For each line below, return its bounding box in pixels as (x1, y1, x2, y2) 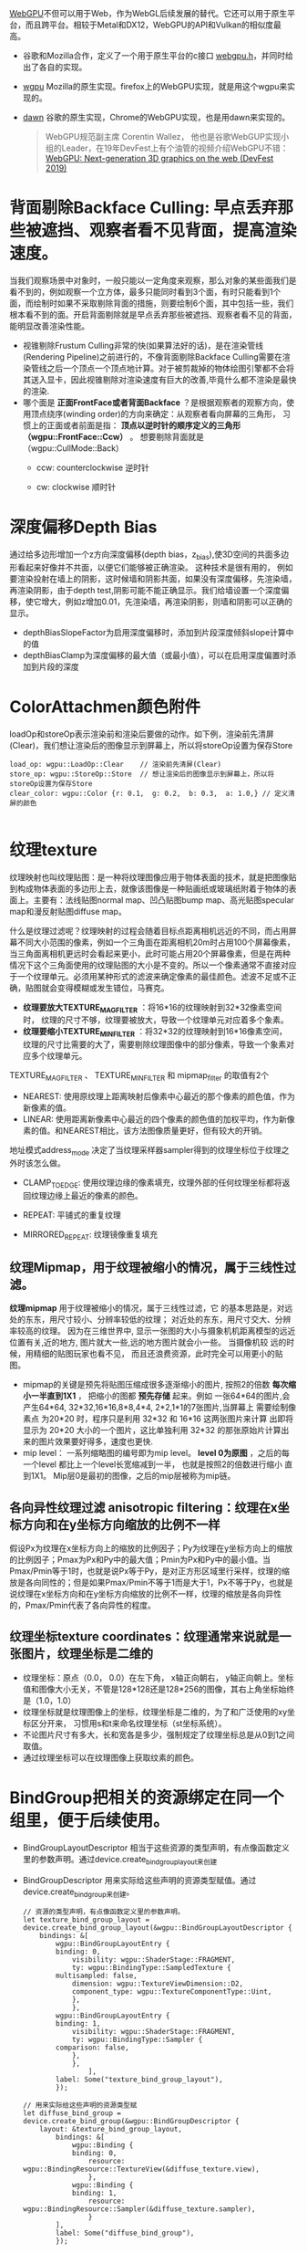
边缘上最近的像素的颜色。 (46, 1189, 143, 1200)
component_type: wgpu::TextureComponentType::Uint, (71, 1987, 272, 1996)
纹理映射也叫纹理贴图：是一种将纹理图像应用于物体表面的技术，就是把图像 (9, 871, 289, 883)
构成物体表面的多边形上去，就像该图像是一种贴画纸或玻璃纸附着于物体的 (16, 883, 289, 894)
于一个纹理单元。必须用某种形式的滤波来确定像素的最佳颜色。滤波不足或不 (9, 970, 289, 981)
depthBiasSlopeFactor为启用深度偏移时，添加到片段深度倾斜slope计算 (22, 626, 287, 637)
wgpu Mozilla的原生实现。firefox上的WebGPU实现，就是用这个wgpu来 (22, 81, 288, 91)
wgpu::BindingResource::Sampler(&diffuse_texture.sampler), (22, 2205, 256, 2214)
